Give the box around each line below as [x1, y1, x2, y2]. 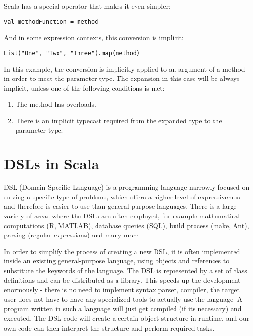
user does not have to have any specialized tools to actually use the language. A [4, 294, 243, 304]
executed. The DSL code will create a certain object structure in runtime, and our [4, 313, 250, 323]
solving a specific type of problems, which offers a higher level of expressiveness [4, 191, 240, 201]
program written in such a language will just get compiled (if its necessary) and [4, 303, 242, 314]
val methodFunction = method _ [4, 18, 105, 25]
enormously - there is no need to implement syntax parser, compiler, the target [4, 284, 240, 295]
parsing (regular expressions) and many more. [4, 230, 141, 240]
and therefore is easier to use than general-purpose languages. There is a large [4, 201, 237, 211]
